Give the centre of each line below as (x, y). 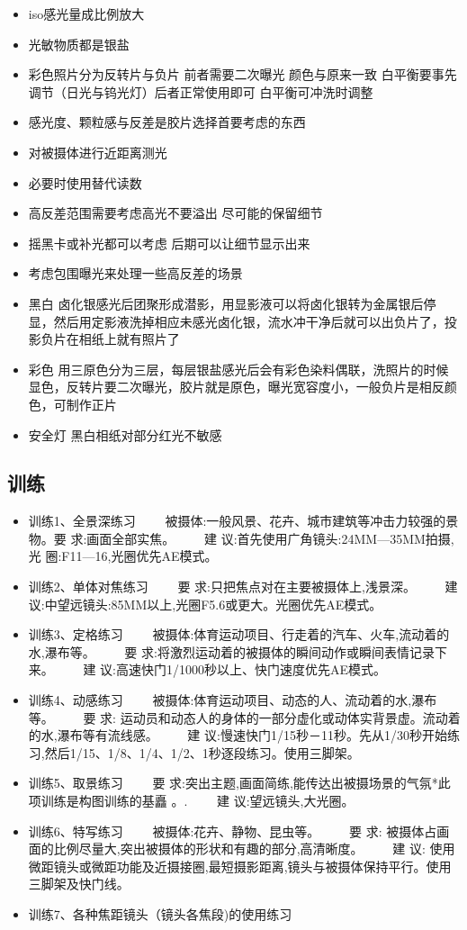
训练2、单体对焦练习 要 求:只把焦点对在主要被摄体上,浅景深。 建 (243, 587)
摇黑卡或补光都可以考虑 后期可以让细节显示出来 (169, 243)
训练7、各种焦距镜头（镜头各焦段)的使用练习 (160, 913)
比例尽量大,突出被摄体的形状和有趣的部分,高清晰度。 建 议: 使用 (254, 849)
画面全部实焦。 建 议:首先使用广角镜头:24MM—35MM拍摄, (270, 538)
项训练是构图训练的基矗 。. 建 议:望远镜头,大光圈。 (191, 801)
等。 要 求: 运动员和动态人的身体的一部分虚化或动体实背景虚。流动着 (244, 717)
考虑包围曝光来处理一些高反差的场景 (135, 273)
